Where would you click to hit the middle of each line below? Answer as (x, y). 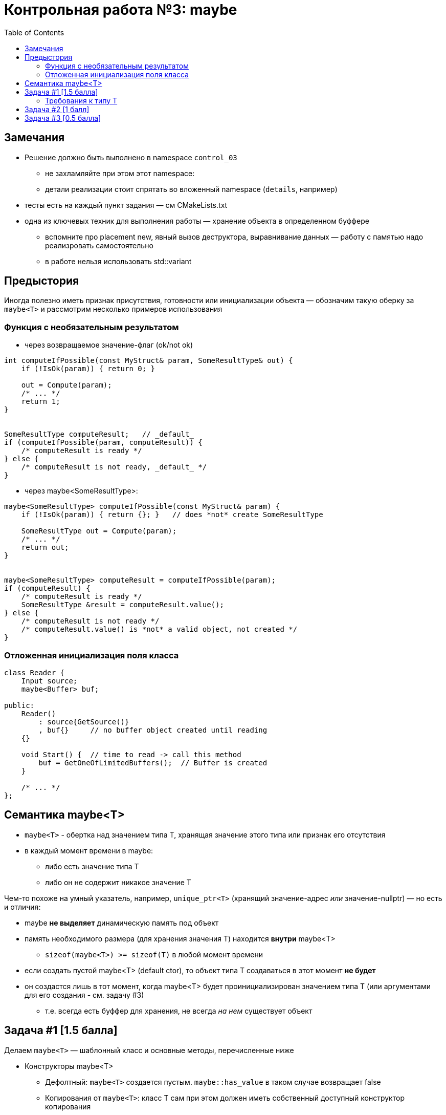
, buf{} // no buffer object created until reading (153, 730)
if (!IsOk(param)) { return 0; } (88, 369)
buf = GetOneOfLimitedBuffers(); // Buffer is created (153, 763)
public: (19, 705)
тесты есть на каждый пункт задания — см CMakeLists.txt (126, 205)
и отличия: (23, 907)
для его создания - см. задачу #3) (84, 995)
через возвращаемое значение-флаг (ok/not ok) (109, 345)
